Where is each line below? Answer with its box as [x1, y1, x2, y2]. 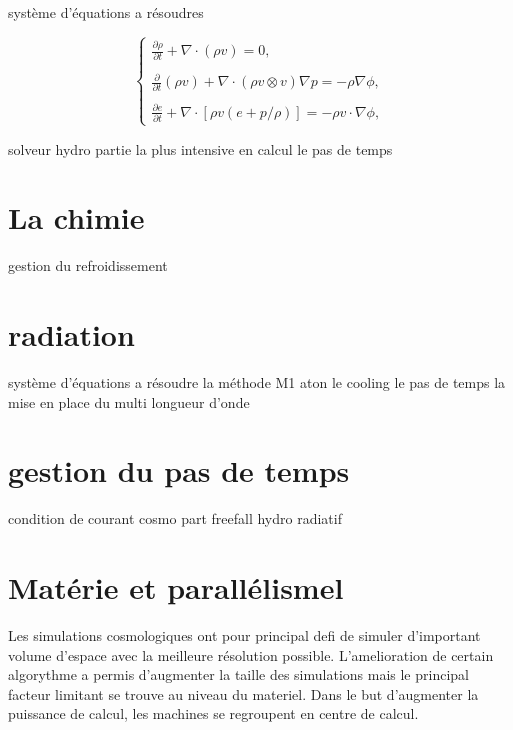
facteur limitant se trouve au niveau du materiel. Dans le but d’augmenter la [8, 683, 479, 704]
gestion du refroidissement [8, 255, 168, 276]
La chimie [8, 197, 145, 238]
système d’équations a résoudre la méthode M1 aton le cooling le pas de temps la [8, 371, 506, 392]
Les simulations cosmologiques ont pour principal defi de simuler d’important [8, 624, 481, 645]
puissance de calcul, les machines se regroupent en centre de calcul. [8, 703, 419, 724]
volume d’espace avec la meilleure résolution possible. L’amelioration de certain [8, 644, 494, 665]
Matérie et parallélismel [8, 567, 344, 608]
